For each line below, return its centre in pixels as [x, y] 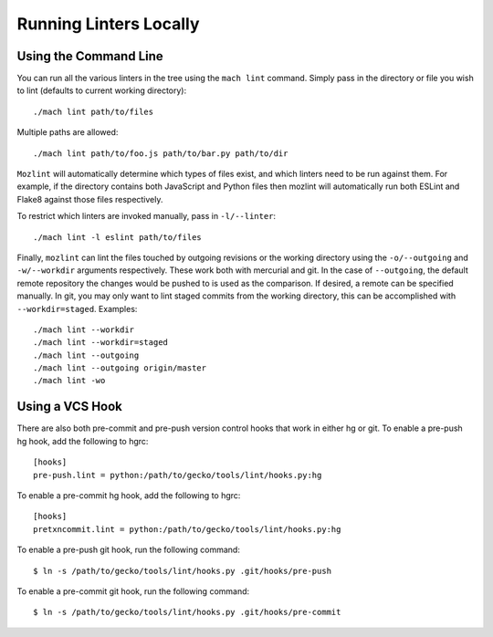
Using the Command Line [90, 56]
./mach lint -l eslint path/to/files [118, 237]
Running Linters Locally [108, 24]
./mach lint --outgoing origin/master [120, 368]
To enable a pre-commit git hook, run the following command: [133, 591]
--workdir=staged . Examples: [77, 308]
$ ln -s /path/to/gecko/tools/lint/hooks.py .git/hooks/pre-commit [187, 612]
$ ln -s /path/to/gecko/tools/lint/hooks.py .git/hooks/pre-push [183, 571]
